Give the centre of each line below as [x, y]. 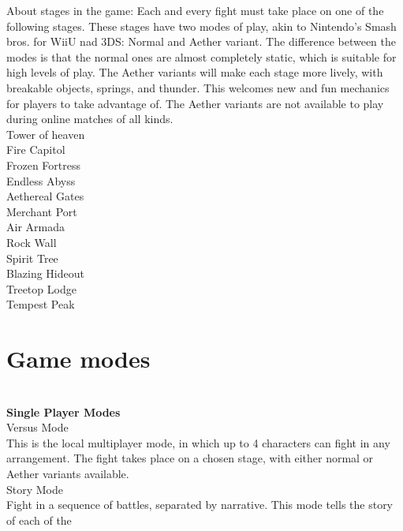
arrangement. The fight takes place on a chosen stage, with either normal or [190, 458]
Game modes [78, 359]
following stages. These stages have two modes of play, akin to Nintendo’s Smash [201, 26]
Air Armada [35, 227]
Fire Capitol [36, 150]
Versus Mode [37, 427]
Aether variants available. [68, 473]
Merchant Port [42, 211]
